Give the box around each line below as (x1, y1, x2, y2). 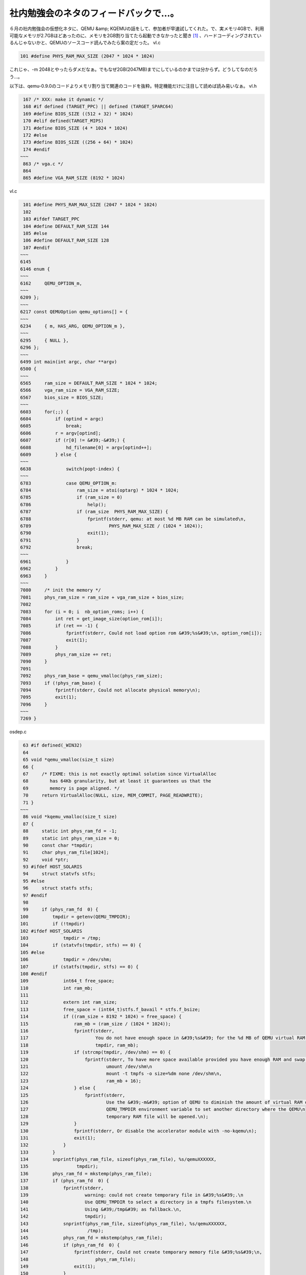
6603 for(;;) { (20, 409, 69, 415)
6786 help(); (20, 501, 107, 507)
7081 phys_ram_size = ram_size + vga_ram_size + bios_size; (20, 594, 185, 600)
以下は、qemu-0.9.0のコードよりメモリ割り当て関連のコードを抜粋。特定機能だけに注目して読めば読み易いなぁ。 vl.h (9, 83, 257, 89)
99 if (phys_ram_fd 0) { (23, 907, 99, 912)
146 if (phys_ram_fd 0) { (20, 1242, 120, 1248)
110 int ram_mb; (20, 985, 93, 991)
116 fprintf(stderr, (20, 1028, 115, 1034)
